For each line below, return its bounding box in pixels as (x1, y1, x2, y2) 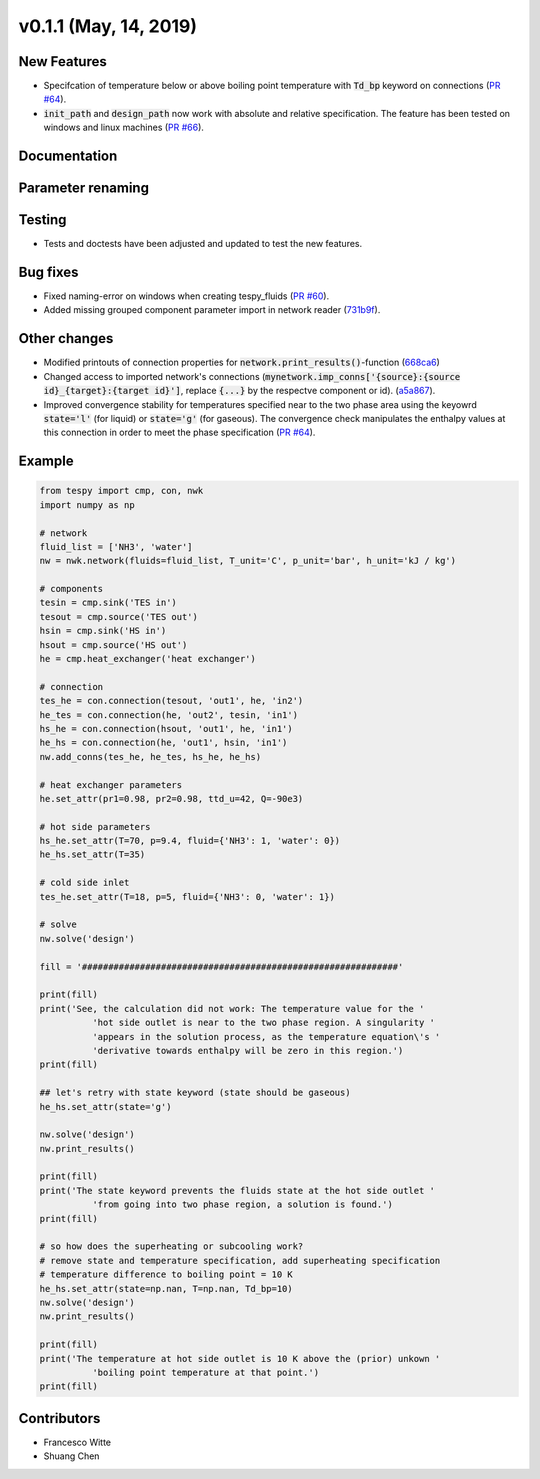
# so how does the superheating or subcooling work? (39, 1241, 304, 1252)
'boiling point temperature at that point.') (91, 1366, 320, 1378)
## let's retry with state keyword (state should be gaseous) (39, 1087, 351, 1099)
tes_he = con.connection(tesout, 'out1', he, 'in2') (39, 695, 304, 707)
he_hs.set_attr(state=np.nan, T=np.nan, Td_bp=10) (39, 1283, 294, 1294)
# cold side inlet (39, 877, 130, 889)
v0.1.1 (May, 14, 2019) (18, 15, 198, 37)
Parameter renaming (18, 180, 150, 197)
